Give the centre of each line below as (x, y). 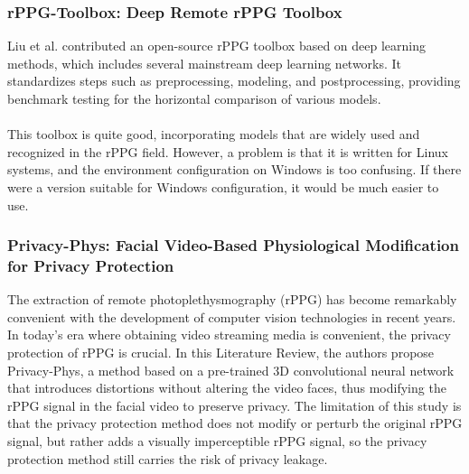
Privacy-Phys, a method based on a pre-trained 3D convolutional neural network (231, 370)
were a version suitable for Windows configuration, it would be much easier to (223, 186)
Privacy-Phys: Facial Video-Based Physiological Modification (233, 245)
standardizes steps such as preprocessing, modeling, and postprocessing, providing (234, 81)
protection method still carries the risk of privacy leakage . (168, 458)
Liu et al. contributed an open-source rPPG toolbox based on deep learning (217, 46)
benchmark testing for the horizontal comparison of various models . (194, 98)
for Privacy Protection (91, 265)
